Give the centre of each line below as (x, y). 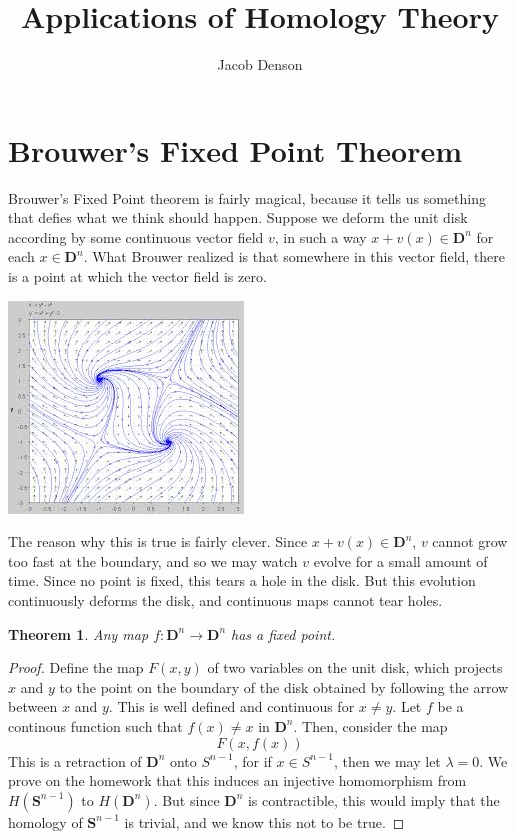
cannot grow (470, 541)
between (33, 706)
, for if (252, 760)
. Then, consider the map (370, 725)
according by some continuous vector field (136, 236)
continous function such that (95, 725)
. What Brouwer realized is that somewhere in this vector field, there (294, 256)
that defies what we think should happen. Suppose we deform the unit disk (238, 217)
